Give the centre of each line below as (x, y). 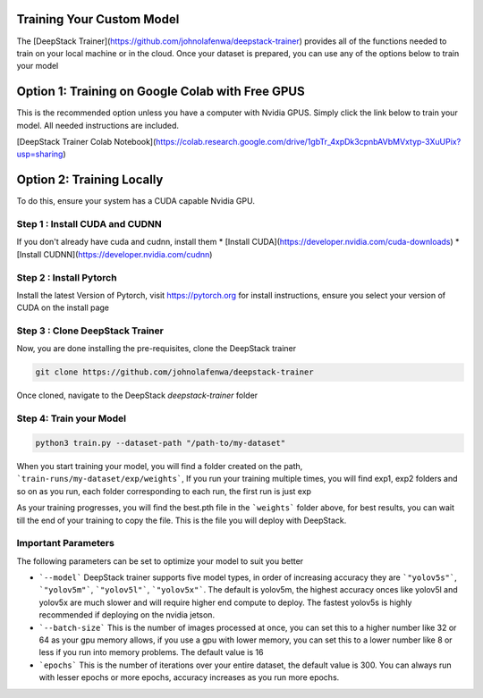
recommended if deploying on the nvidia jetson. (127, 615)
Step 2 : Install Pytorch (67, 277)
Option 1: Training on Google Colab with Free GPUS (161, 92)
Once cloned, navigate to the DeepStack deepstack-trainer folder (137, 395)
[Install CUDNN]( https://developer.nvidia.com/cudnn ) (114, 254)
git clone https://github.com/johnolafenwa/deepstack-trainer (174, 372)
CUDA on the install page (63, 307)
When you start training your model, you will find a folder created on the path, (160, 466)
